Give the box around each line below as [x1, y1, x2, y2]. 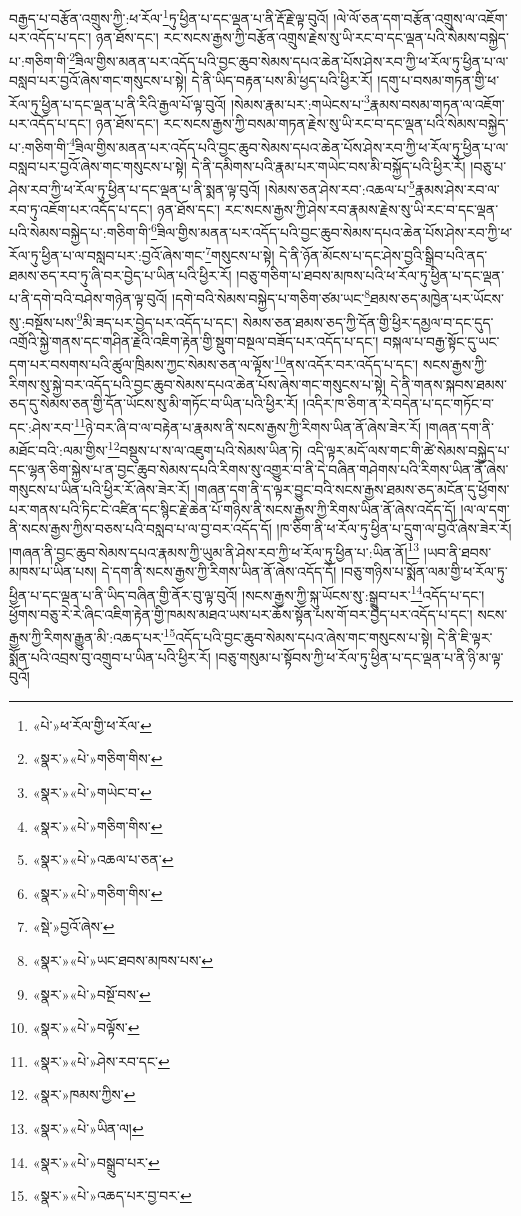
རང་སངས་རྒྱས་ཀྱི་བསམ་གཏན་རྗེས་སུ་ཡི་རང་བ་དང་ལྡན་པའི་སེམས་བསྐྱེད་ [163, 112, 509, 133]
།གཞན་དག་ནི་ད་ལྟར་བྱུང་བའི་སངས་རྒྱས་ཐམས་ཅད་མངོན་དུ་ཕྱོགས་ [194, 478, 510, 499]
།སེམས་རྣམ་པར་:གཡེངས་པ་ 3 [230, 90, 370, 114]
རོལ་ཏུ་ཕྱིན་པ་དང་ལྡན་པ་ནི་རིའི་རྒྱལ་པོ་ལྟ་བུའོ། [9, 93, 227, 114]
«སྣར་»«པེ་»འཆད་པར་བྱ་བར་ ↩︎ [32, 1185, 192, 1206]
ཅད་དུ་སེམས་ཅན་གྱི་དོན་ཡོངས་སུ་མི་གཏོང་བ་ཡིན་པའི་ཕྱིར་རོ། [9, 393, 299, 414]
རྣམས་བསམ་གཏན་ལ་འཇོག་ [369, 93, 505, 114]
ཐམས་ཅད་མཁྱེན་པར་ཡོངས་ [370, 287, 504, 308]
